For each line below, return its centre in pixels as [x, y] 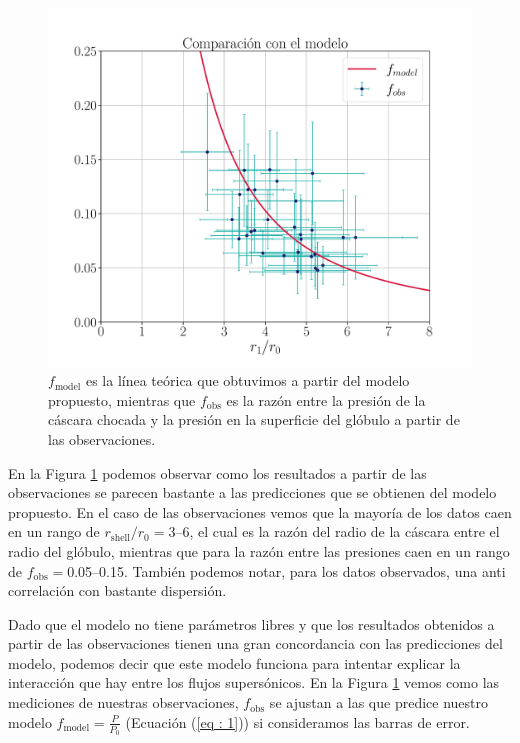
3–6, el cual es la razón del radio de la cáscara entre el [334, 531]
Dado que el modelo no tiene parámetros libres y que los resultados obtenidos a [251, 623]
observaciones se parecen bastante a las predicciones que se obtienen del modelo [252, 492]
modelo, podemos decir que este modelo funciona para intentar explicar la [234, 662]
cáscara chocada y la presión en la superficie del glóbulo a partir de [254, 419]
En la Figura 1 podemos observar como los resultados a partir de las [217, 472]
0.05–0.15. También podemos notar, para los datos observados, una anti [286, 570]
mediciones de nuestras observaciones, [123, 702]
